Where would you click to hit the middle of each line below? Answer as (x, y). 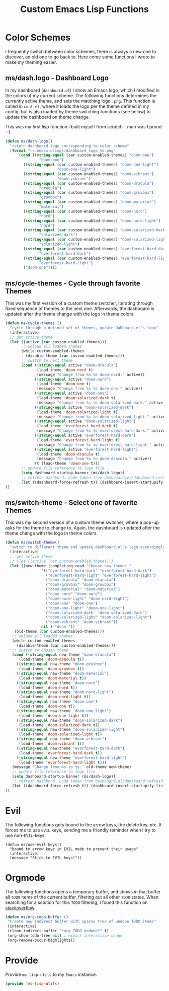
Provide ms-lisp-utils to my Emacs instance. (51, 974)
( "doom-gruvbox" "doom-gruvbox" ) (80, 585)
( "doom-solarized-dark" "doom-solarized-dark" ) (96, 613)
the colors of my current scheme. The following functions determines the (81, 95)
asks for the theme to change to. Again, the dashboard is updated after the (82, 528)
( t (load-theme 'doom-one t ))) (67, 464)
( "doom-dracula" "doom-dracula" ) (80, 580)
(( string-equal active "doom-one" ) (72, 394)
